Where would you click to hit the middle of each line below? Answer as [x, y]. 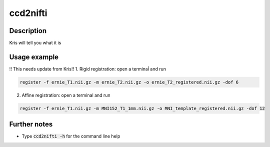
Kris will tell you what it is [35, 43]
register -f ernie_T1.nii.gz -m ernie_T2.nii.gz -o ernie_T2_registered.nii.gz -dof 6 [129, 82]
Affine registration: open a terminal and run [66, 95]
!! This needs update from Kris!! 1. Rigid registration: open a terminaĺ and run [87, 69]
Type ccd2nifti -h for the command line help [71, 136]
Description [28, 31]
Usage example [34, 57]
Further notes [31, 124]
